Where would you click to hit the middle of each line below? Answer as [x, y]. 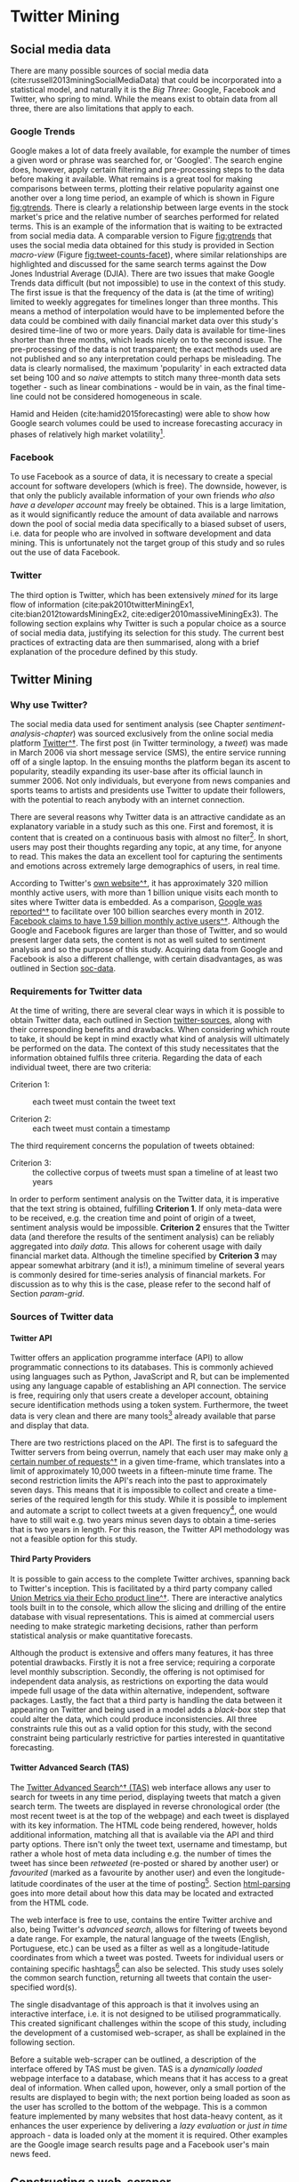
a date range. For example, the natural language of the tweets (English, [140, 1938]
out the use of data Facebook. [65, 553]
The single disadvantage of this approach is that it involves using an [135, 2005]
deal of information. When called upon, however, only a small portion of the [148, 2088]
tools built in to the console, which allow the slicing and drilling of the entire [148, 1607]
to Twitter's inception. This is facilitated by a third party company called [141, 1588]
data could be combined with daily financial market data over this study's [144, 321]
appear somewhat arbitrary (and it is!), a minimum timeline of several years [148, 1265]
